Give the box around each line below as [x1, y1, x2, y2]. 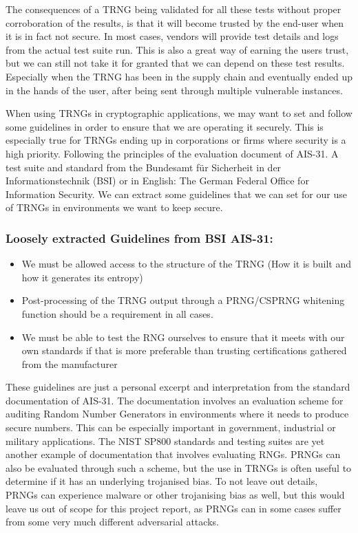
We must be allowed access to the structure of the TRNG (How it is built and [21, 257, 352, 271]
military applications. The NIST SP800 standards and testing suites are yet [6, 433, 325, 448]
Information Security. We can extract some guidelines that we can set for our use [6, 186, 347, 201]
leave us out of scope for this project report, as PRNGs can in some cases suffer [6, 501, 341, 515]
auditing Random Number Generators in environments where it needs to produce [6, 406, 349, 421]
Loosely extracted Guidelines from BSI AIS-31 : [6, 229, 273, 246]
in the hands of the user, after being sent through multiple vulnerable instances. [6, 83, 343, 97]
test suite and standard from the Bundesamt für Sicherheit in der [6, 160, 282, 174]
